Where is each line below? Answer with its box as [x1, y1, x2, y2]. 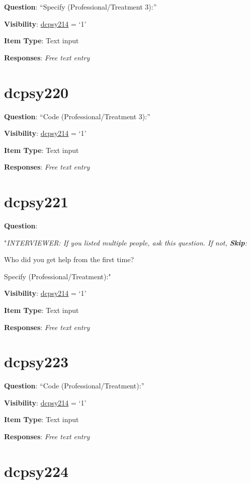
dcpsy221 [4, 191, 69, 212]
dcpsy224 [4, 460, 69, 481]
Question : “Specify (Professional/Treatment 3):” [4, 2, 157, 12]
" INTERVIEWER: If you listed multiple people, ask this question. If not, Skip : [4, 237, 247, 248]
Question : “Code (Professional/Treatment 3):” [4, 111, 150, 121]
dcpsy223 [4, 351, 69, 372]
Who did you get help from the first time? [4, 254, 134, 265]
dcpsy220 [4, 82, 69, 102]
